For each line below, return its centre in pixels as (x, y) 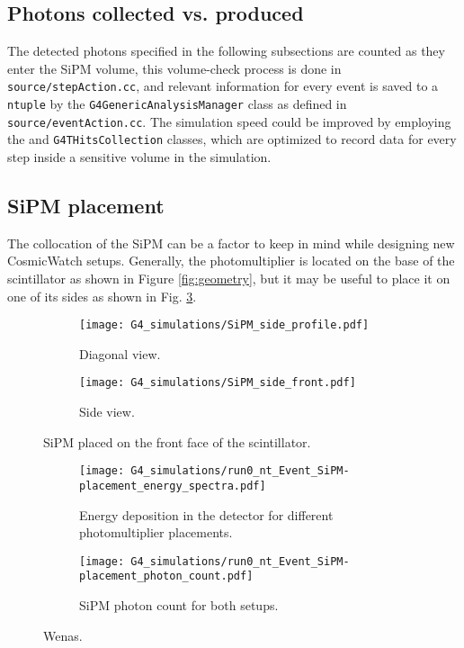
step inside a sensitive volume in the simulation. (139, 157)
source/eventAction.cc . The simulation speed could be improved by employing (229, 121)
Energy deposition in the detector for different (206, 514)
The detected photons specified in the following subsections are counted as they (226, 51)
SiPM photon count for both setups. (179, 605)
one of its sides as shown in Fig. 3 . (102, 296)
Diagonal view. (120, 353)
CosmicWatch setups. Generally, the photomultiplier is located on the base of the (231, 261)
